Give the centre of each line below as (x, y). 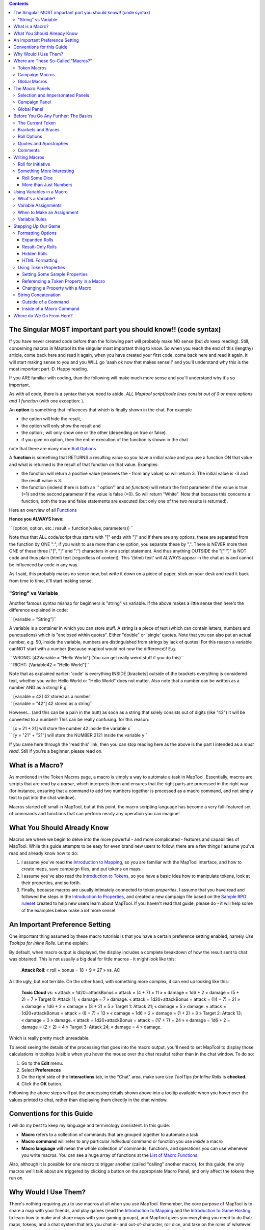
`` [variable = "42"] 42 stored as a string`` (51, 703)
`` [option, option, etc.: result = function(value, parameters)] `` (71, 528)
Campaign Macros (36, 74)
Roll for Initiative (34, 164)
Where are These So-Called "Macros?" (53, 61)
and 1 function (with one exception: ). (47, 400)
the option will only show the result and (61, 426)
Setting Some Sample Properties (55, 274)
